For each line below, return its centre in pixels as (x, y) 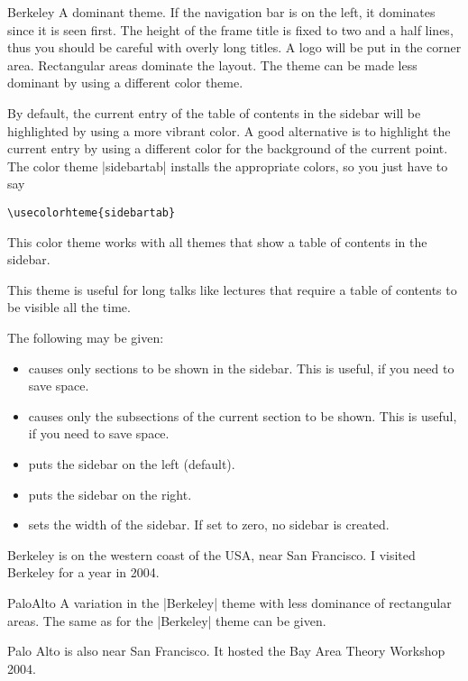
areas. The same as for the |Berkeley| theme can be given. (167, 620)
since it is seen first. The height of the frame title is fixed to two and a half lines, (230, 29)
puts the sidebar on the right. (110, 494)
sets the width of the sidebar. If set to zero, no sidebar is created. (209, 525)
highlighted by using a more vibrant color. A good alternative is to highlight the (229, 130)
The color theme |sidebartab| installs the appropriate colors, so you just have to (228, 166)
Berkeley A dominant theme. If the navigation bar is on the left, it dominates (221, 12)
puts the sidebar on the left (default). (132, 463)
